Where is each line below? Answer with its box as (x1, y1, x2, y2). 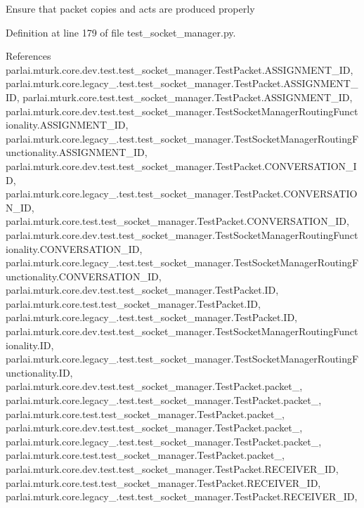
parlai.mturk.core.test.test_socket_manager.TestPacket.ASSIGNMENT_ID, (22, 89, 353, 104)
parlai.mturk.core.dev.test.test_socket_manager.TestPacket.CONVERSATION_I (6, 158, 357, 173)
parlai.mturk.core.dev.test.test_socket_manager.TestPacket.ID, (6, 282, 279, 297)
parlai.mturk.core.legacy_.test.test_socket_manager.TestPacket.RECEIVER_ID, (6, 489, 358, 504)
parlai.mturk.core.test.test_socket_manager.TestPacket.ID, (6, 296, 261, 311)
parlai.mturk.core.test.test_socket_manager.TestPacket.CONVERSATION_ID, (6, 214, 349, 228)
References (6, 48, 51, 63)
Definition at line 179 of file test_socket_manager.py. (6, 25, 236, 39)
